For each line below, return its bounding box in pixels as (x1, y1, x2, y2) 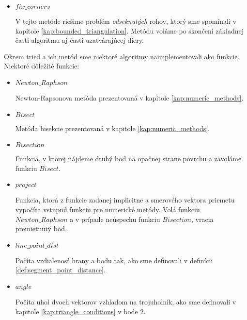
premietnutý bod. (15, 223, 67, 234)
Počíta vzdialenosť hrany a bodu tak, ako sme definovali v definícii (15, 255, 213, 265)
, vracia (191, 214, 214, 224)
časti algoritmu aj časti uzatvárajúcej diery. (15, 35, 144, 45)
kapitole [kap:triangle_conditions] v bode (15, 306, 138, 316)
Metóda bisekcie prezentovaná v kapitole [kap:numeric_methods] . (15, 123, 210, 133)
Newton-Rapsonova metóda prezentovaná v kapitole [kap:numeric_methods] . (15, 92, 244, 102)
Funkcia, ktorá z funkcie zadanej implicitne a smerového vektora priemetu (15, 195, 235, 205)
